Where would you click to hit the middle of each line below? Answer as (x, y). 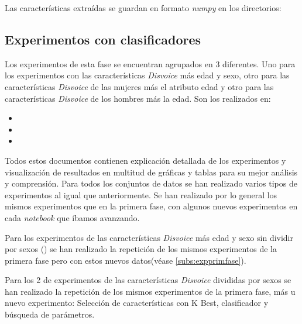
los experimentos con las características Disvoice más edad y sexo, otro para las (147, 75)
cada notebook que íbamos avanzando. (72, 217)
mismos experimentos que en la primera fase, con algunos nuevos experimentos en (151, 206)
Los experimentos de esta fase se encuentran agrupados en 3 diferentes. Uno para (150, 63)
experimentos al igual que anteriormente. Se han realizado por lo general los (141, 194)
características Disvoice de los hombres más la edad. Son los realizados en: (138, 98)
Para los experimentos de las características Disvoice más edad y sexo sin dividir (149, 237)
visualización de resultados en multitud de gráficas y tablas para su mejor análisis (151, 172)
